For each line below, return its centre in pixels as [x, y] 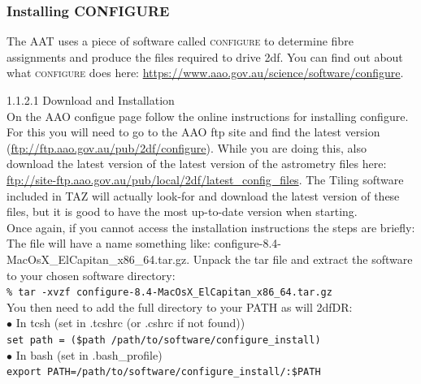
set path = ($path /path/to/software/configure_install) [164, 340]
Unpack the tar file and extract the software [303, 259]
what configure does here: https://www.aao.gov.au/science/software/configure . [205, 73]
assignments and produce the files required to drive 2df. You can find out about [205, 56]
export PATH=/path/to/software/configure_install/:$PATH [164, 372]
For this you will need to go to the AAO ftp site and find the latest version [193, 132]
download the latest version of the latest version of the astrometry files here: [197, 164]
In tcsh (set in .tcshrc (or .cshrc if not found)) [130, 323]
